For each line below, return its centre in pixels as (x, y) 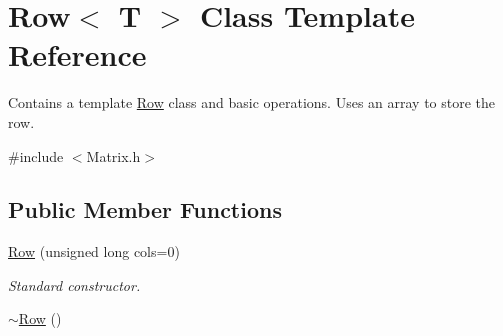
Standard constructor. (74, 284)
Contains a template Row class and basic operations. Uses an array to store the (252, 102)
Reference (77, 54)
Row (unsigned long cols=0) (94, 251)
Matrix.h (113, 155)
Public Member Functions (145, 209)
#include (36, 155)
